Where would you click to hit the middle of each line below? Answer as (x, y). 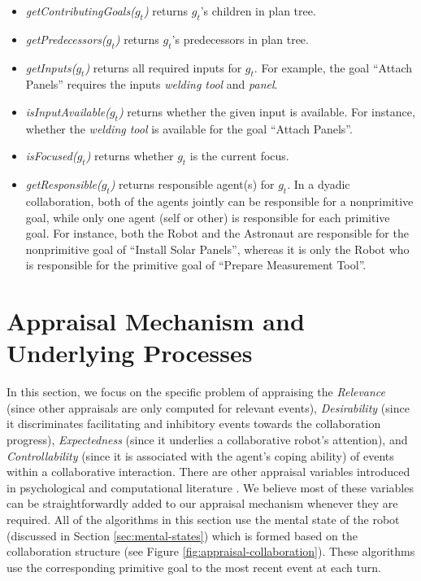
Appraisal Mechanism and (156, 321)
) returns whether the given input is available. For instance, (267, 111)
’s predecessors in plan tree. (240, 39)
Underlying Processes (130, 353)
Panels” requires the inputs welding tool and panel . (152, 84)
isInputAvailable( (67, 111)
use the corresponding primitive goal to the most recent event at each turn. (194, 567)
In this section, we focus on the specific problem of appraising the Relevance (196, 392)
